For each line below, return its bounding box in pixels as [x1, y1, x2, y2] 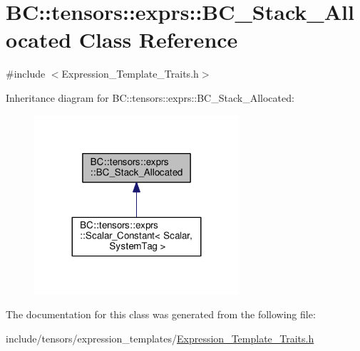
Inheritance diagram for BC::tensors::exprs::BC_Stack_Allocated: [6, 90, 294, 105]
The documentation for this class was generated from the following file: [6, 307, 316, 322]
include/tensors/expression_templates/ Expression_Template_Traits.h [6, 330, 314, 345]
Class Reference [78, 25, 238, 54]
